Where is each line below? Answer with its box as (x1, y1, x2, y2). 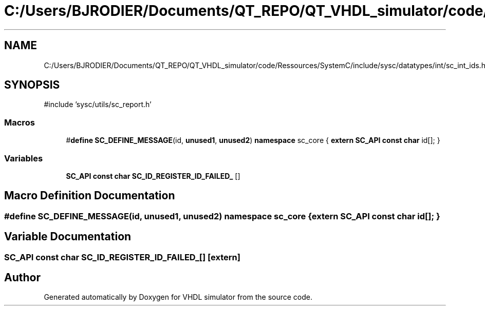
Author (4, 271, 41, 284)
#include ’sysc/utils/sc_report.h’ (44, 100, 152, 109)
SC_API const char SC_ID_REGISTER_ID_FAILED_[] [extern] (4, 252, 240, 262)
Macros (4, 117, 35, 128)
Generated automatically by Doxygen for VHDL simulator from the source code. (44, 293, 313, 302)
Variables (4, 153, 43, 163)
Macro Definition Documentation (4, 189, 175, 202)
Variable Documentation (4, 230, 132, 243)
